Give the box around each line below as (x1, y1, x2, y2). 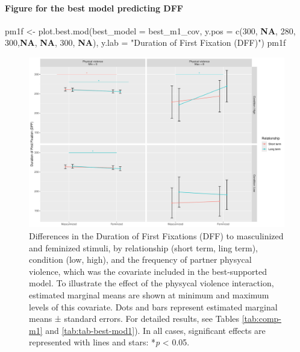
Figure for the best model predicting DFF (5, 1, 183, 14)
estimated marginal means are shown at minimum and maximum (29, 288, 269, 301)
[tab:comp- (242, 312, 282, 325)
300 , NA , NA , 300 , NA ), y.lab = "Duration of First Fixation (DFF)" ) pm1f (5, 36, 286, 49)
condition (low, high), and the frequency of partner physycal (29, 253, 252, 266)
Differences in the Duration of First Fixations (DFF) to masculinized (29, 229, 284, 242)
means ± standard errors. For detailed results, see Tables (29, 312, 240, 325)
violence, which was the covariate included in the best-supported (29, 265, 267, 277)
